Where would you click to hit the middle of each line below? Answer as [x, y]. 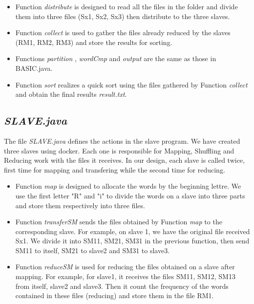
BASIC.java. [34, 68]
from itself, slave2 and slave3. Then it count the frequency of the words [122, 286]
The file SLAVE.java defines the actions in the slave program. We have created [122, 141]
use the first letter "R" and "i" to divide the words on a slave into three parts [130, 195]
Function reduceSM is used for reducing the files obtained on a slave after [125, 267]
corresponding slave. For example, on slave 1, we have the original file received [133, 231]
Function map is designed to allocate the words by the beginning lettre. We [128, 186]
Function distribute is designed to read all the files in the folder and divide [127, 6]
